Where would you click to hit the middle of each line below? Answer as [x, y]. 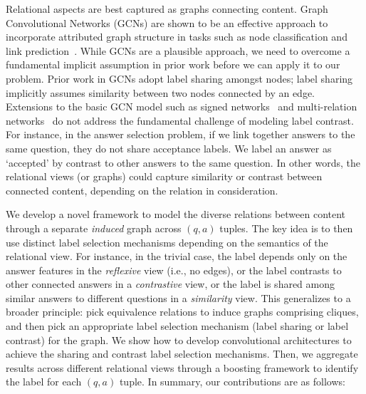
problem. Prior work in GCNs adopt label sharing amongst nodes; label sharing [179, 78]
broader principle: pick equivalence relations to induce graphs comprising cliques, [182, 312]
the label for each [44, 382]
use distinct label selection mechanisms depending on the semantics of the [167, 242]
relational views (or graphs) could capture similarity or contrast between [164, 176]
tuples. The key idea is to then [286, 228]
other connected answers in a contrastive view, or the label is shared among [171, 284]
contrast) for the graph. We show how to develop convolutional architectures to [179, 339]
